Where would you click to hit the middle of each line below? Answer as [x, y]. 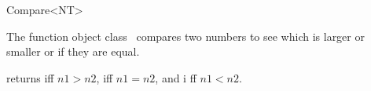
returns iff [30, 77]
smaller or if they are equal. [73, 51]
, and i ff [176, 77]
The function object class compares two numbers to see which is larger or [185, 36]
